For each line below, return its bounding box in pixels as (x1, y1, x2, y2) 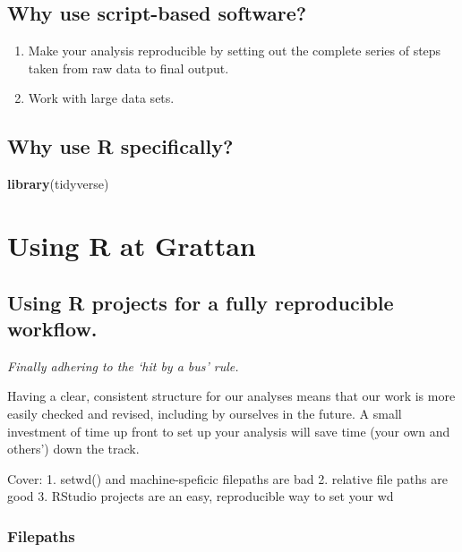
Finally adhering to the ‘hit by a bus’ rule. (7, 356, 239, 375)
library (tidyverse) (7, 174, 109, 193)
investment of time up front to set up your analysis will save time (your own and (7, 421, 450, 440)
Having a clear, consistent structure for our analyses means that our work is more (7, 386, 456, 405)
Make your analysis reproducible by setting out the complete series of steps (28, 41, 441, 60)
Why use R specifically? (7, 132, 234, 160)
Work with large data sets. (28, 89, 175, 107)
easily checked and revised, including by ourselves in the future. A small (7, 403, 402, 422)
